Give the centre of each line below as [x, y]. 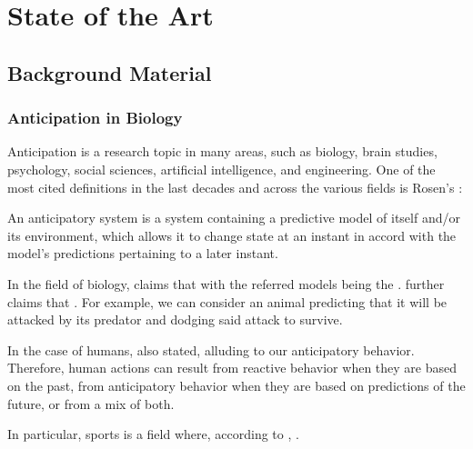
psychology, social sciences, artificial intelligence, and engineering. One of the [221, 169]
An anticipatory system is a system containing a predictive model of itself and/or [234, 218]
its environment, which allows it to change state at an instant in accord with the [232, 235]
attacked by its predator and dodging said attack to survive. [175, 319]
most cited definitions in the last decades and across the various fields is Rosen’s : [235, 187]
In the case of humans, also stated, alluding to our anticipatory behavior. [211, 349]
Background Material [110, 72]
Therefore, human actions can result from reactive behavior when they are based [232, 368]
